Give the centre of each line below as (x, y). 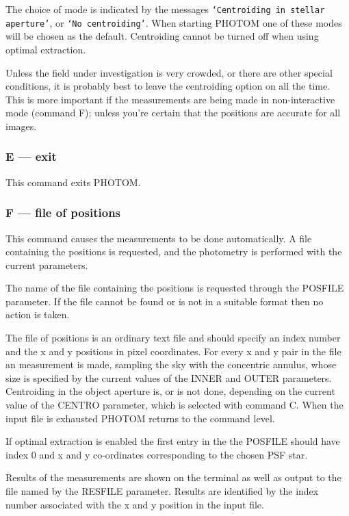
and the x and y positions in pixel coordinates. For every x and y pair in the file (173, 351)
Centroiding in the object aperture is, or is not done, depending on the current (170, 391)
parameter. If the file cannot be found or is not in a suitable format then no (165, 301)
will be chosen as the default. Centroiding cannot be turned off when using (162, 36)
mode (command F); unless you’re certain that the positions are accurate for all (173, 113)
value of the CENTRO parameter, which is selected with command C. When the (174, 405)
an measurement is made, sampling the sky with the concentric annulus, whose (171, 364)
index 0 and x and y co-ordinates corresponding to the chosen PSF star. (157, 454)
